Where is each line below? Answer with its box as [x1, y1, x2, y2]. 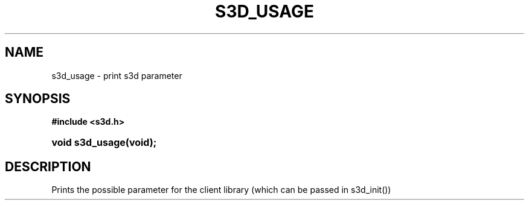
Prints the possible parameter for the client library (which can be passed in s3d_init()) [51, 184, 391, 195]
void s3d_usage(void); [51, 136, 157, 149]
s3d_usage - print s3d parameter [51, 70, 182, 81]
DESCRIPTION [5, 159, 91, 174]
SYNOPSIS [5, 91, 71, 107]
